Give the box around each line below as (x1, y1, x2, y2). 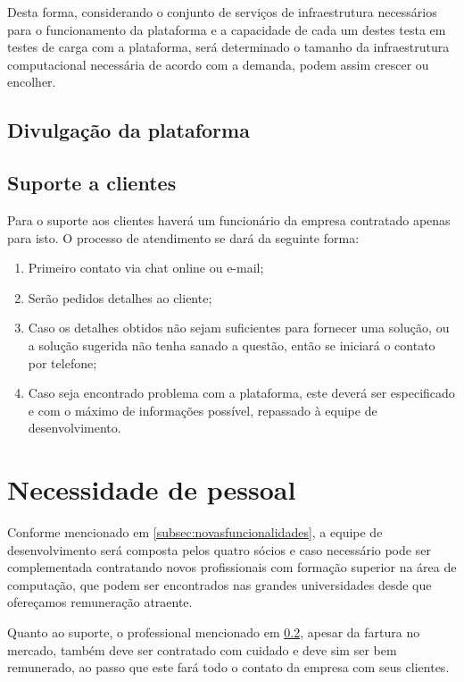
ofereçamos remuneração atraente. (7, 593, 193, 611)
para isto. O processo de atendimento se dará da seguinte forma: (7, 228, 360, 247)
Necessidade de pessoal (7, 471, 296, 508)
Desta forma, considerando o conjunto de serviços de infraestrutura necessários (7, 3, 437, 21)
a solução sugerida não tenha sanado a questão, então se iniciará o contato (28, 335, 435, 354)
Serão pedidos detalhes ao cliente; (28, 288, 212, 307)
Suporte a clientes (7, 169, 177, 197)
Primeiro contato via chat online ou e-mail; (28, 258, 264, 277)
